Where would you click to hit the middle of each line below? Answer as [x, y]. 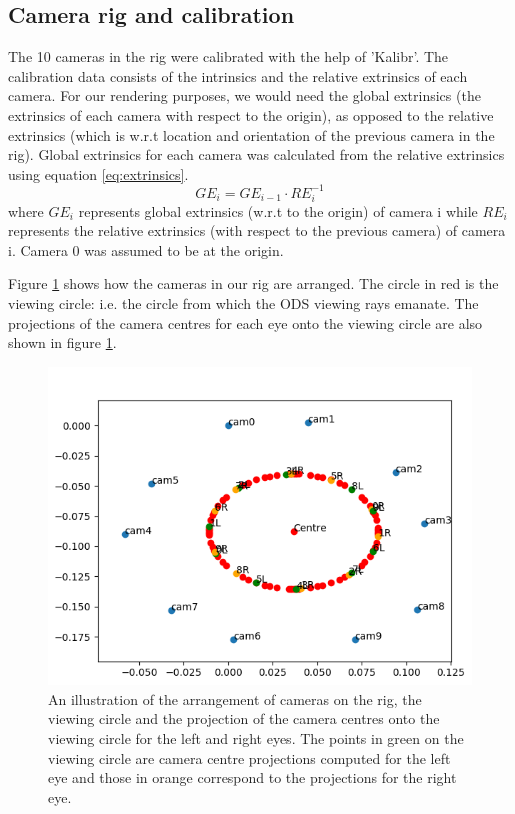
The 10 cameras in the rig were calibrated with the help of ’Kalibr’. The [228, 56]
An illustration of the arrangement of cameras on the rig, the [235, 698]
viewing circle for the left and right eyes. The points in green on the [256, 738]
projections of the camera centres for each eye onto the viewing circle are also [245, 322]
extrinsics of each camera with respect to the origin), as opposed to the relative [251, 114]
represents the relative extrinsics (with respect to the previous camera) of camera [257, 230]
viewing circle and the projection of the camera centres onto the [244, 718]
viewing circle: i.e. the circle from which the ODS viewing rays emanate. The [243, 302]
